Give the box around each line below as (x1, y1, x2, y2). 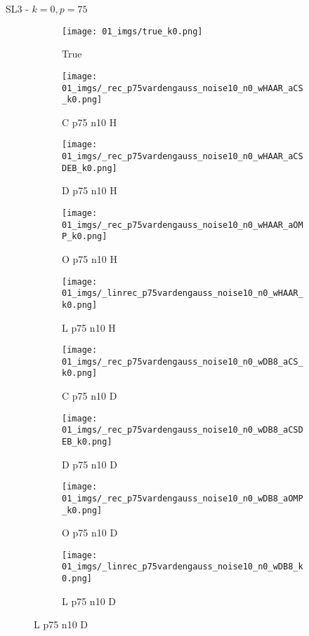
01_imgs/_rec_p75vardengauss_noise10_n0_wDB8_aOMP (62, 493, 303, 503)
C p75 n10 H (62, 114, 117, 129)
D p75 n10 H (62, 183, 117, 198)
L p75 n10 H (62, 320, 116, 334)
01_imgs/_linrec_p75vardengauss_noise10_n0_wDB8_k (62, 562, 303, 572)
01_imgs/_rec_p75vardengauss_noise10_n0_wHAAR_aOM (62, 219, 303, 230)
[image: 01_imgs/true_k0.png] (62, 26, 203, 36)
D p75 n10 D (62, 456, 117, 471)
